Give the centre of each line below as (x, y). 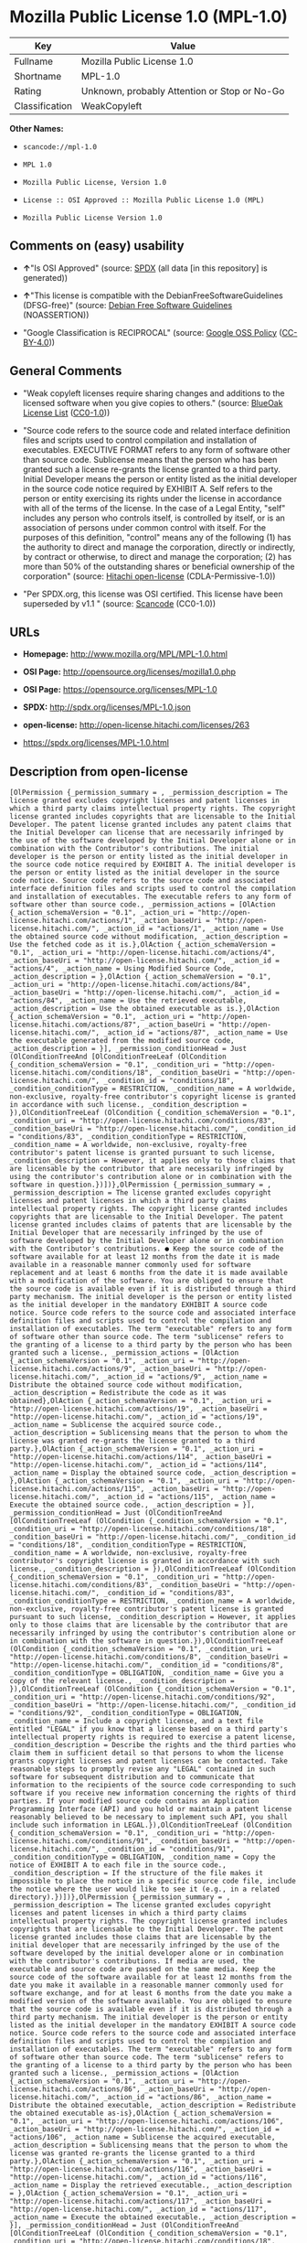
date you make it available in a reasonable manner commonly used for (147, 1985)
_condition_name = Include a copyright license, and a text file (136, 1722)
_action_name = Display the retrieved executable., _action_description (151, 2185)
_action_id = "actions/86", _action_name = (188, 2098)
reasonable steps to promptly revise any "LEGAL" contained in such (143, 1769)
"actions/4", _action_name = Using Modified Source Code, (122, 969)
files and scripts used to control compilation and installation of (140, 440)
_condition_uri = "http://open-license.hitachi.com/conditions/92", (143, 1697)
